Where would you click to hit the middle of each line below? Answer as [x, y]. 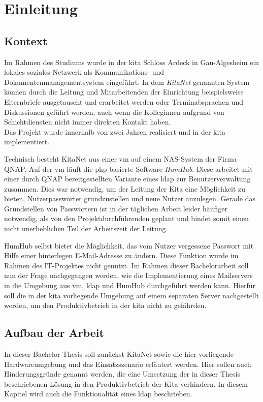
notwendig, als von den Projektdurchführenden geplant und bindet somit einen [126, 218]
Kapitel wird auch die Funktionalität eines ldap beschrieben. [98, 394]
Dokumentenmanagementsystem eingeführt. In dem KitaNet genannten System [127, 82]
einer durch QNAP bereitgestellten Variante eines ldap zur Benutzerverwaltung [127, 179]
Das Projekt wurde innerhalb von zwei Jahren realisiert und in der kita [115, 131]
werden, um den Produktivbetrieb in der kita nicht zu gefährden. [105, 305]
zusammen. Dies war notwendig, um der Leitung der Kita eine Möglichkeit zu [125, 188]
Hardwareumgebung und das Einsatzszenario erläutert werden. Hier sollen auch [128, 364]
